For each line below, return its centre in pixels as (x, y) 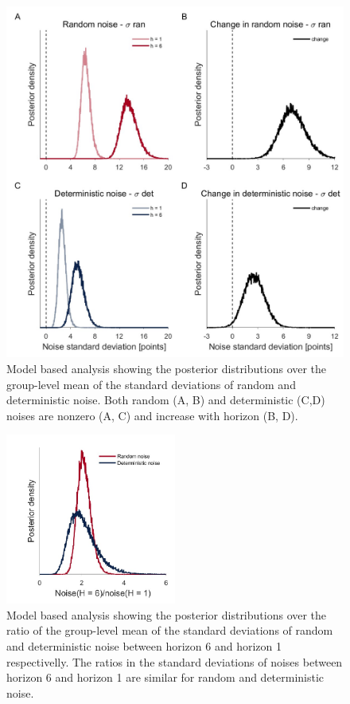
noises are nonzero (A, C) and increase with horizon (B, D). (152, 415)
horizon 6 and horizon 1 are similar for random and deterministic (165, 677)
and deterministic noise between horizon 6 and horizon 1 (144, 646)
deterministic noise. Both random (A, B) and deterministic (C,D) (166, 400)
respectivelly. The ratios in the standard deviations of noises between (175, 661)
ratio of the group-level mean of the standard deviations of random (170, 630)
